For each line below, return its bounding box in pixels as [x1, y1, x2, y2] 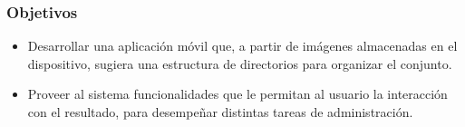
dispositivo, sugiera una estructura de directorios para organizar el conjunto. [27, 54, 452, 73]
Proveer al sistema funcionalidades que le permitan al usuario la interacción [27, 84, 448, 103]
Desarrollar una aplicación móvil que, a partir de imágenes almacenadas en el [27, 36, 458, 55]
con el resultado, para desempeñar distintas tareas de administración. [27, 103, 413, 121]
